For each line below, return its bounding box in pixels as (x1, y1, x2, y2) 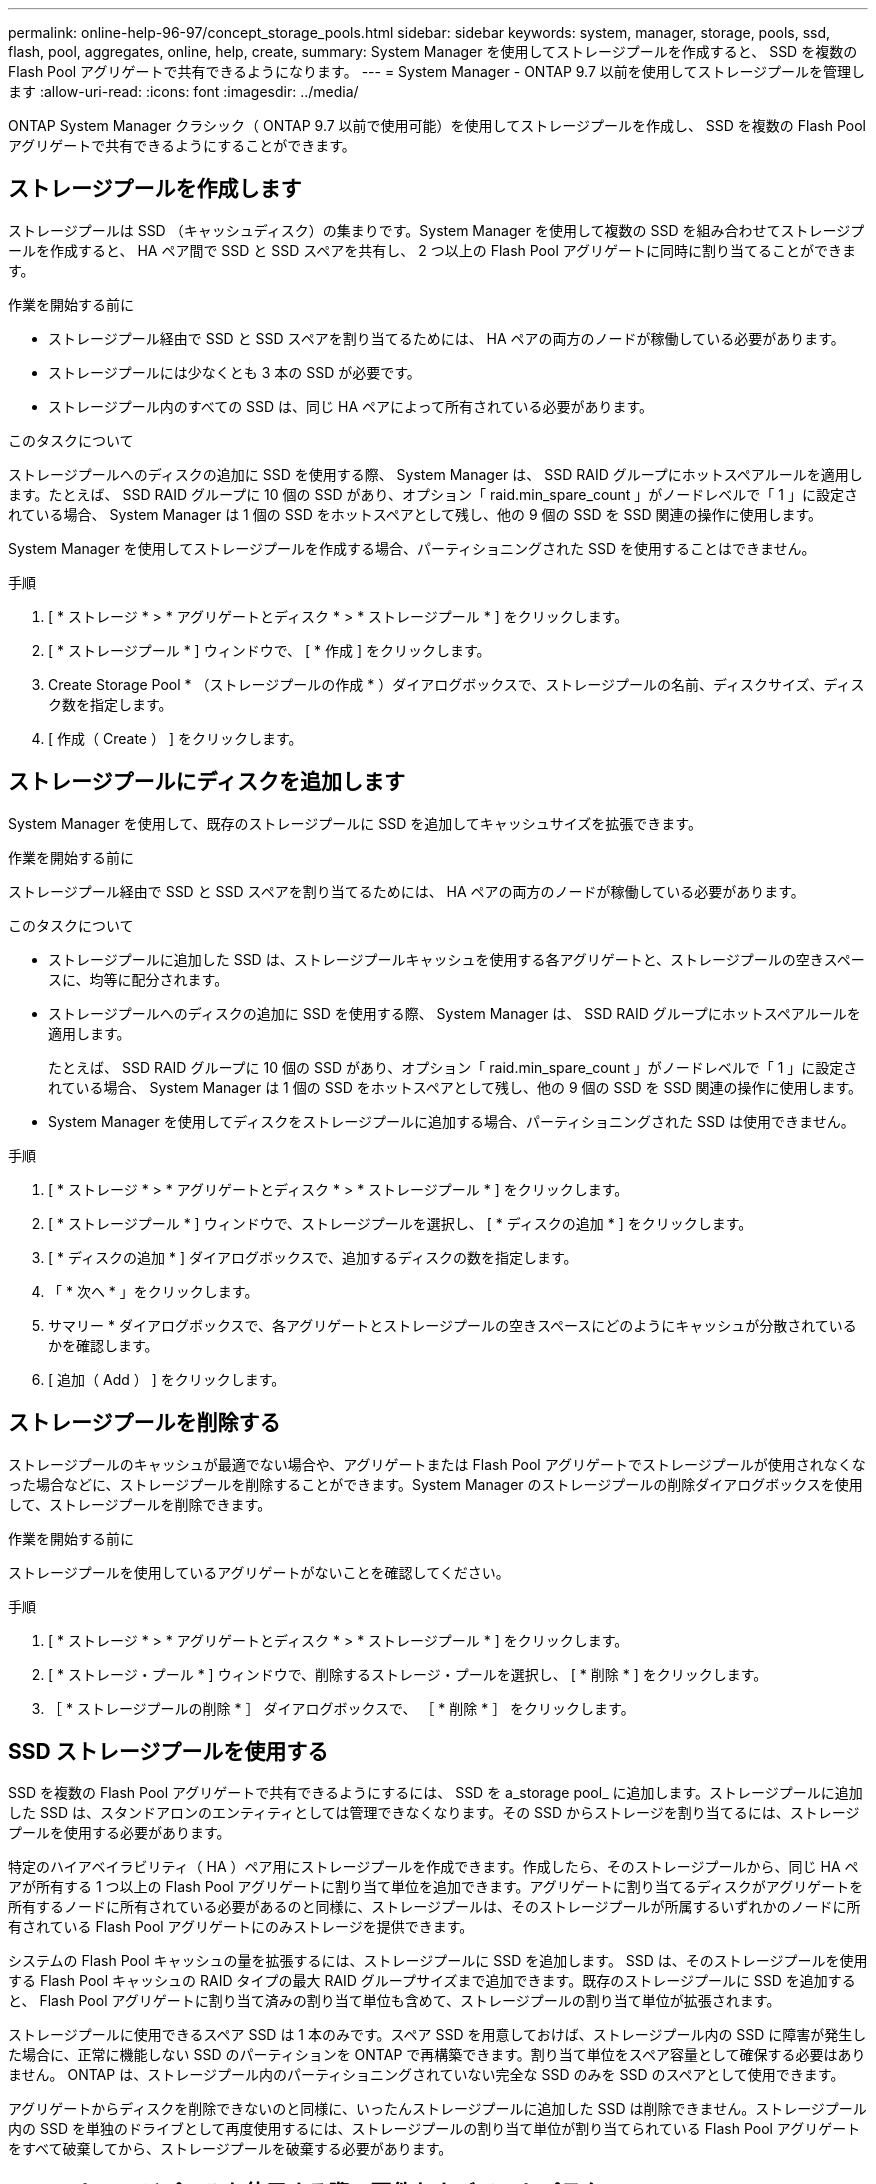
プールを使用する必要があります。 (8, 1824, 231, 1842)
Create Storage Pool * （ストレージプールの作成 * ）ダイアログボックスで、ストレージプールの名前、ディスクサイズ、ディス (48, 675, 865, 693)
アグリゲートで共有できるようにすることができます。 (8, 137, 356, 154)
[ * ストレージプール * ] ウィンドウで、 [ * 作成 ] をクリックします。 (48, 641, 491, 659)
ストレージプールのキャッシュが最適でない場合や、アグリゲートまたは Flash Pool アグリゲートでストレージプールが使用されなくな (8, 1455, 866, 1473)
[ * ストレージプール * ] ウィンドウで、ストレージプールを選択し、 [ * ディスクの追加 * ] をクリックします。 (48, 1214, 753, 1232)
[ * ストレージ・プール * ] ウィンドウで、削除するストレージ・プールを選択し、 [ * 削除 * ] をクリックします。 (48, 1665, 768, 1683)
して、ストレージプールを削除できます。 (8, 1495, 272, 1513)
